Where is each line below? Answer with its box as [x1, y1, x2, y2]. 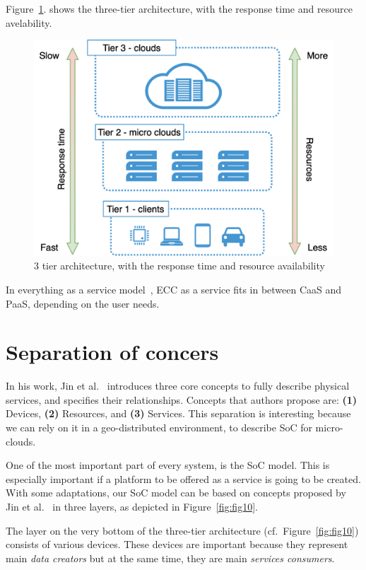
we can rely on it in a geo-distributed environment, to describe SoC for [6, 420, 312, 435]
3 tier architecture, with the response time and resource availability [34, 258, 325, 273]
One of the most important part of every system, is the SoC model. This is [6, 458, 330, 472]
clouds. [6, 434, 36, 448]
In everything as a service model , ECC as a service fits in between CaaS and [6, 281, 342, 296]
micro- [315, 420, 343, 435]
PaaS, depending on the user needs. [6, 296, 160, 310]
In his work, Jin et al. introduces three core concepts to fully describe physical [6, 378, 350, 393]
